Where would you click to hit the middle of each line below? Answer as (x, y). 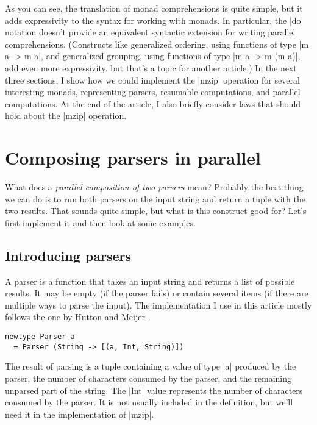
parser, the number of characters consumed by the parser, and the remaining (148, 378)
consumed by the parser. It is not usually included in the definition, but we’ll (149, 402)
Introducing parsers (68, 255)
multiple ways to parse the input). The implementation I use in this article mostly (158, 305)
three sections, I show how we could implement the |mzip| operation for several (152, 80)
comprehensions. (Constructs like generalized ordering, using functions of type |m (157, 44)
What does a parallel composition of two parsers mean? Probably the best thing (154, 187)
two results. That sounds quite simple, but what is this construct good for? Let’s (156, 211)
